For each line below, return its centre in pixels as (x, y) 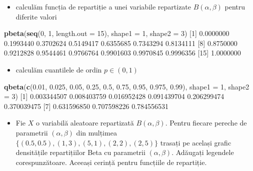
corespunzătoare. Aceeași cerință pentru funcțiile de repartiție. (111, 162)
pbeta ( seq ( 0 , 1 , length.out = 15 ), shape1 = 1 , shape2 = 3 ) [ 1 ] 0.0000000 (117, 33)
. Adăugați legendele (203, 152)
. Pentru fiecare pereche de (206, 123)
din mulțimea (96, 132)
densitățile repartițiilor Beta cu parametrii (80, 152)
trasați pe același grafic (196, 142)
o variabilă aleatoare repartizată (85, 123)
